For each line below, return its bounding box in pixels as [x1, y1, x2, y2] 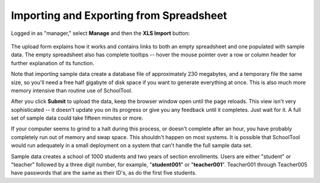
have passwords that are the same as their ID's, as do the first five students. [11, 169, 197, 176]
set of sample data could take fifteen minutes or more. [11, 114, 143, 121]
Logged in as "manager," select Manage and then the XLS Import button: [11, 30, 190, 37]
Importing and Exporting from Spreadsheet [11, 9, 228, 22]
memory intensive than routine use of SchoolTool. [11, 86, 133, 94]
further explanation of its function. [11, 59, 95, 66]
